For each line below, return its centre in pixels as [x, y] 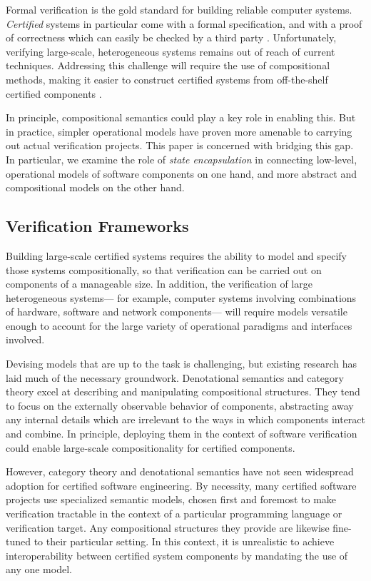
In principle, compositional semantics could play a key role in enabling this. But [181, 117]
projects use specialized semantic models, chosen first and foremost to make [171, 499]
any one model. [39, 569]
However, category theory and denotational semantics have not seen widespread [180, 471]
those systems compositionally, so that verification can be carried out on [164, 269]
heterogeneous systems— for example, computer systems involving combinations [181, 297]
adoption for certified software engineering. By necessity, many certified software [181, 485]
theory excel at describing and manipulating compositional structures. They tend [183, 391]
